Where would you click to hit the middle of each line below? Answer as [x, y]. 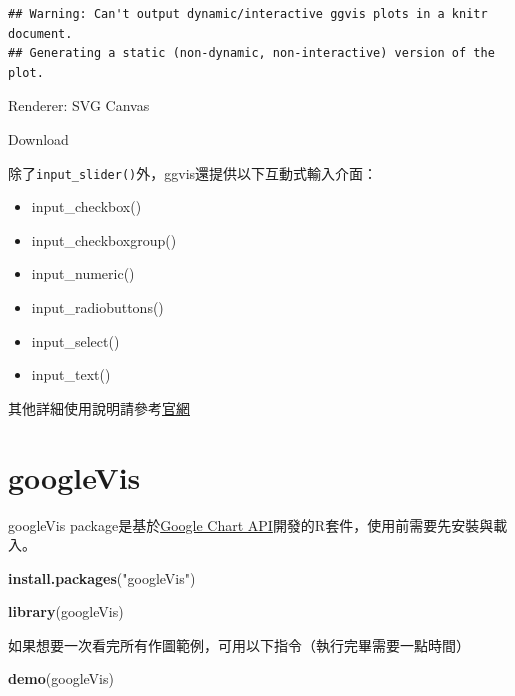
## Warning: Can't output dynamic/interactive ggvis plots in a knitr [248, 14]
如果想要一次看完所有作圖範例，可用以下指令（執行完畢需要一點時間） [239, 644]
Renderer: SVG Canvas [79, 105]
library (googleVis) [66, 611]
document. [40, 33]
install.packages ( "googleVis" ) [102, 577]
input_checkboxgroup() [104, 239]
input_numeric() [83, 273]
